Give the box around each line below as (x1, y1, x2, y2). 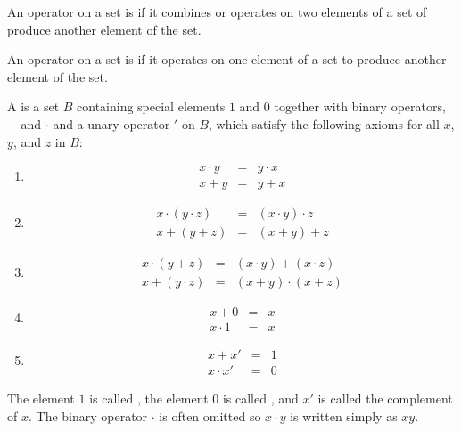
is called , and (222, 389, 299, 408)
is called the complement (317, 389, 453, 408)
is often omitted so (159, 407, 261, 426)
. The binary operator (28, 407, 148, 426)
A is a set (7, 97, 60, 116)
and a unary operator (53, 114, 170, 133)
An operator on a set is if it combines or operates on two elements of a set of (7, 3, 427, 20)
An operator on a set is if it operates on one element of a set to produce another (7, 50, 447, 69)
